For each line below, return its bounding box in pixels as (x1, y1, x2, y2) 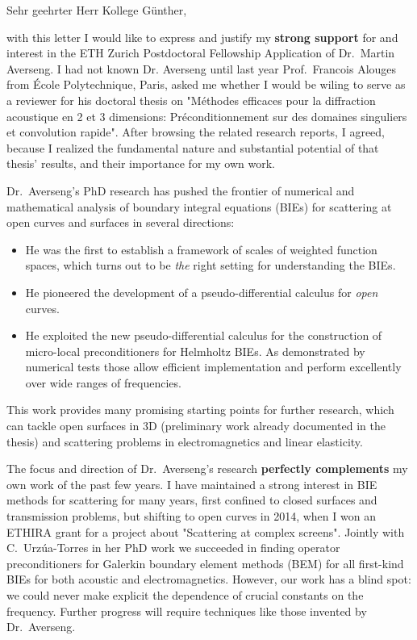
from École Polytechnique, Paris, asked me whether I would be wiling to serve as (6, 76, 406, 93)
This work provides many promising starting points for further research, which (6, 401, 394, 418)
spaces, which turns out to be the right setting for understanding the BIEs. (25, 257, 396, 274)
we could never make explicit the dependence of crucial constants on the (6, 587, 364, 603)
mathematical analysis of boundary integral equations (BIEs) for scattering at (6, 198, 392, 215)
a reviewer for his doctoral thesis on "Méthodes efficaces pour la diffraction (6, 91, 376, 108)
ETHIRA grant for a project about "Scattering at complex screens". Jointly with (6, 523, 405, 540)
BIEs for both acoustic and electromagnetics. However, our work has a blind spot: (6, 571, 411, 588)
